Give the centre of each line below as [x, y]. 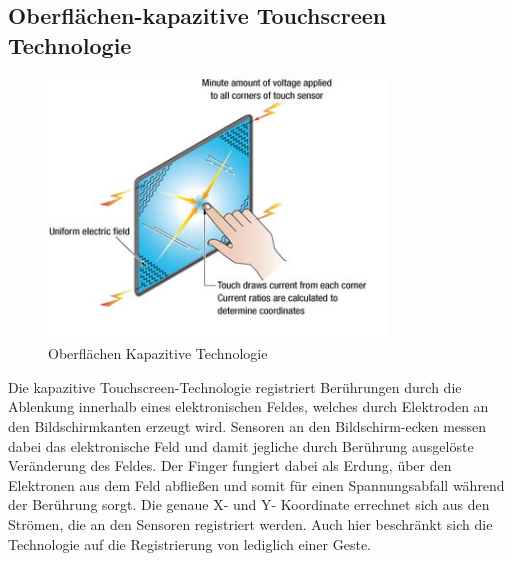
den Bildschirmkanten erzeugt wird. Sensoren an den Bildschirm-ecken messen [247, 425]
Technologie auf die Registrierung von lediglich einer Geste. [190, 543]
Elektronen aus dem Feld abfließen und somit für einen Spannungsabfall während [256, 484]
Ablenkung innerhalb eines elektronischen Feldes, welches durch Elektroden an [248, 406]
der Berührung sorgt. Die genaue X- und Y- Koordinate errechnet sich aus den [249, 504]
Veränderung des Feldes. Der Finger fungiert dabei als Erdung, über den [230, 465]
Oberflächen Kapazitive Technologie [158, 353]
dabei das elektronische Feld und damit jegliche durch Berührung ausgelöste [241, 445]
